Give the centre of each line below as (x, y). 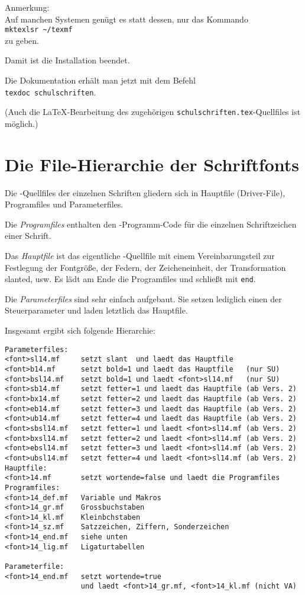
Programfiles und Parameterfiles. (64, 204)
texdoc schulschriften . (51, 92)
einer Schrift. (28, 236)
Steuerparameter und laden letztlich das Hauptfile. (96, 310)
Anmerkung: (27, 7)
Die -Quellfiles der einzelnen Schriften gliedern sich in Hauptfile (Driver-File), (145, 192)
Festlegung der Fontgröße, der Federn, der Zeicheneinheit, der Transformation (145, 267)
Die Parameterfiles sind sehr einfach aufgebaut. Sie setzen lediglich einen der (143, 298)
